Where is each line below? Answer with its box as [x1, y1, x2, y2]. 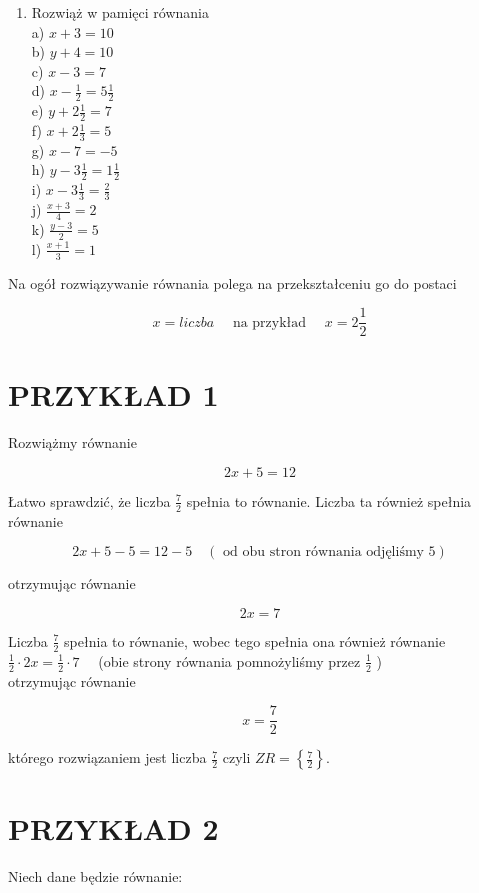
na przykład [232, 315, 307, 330]
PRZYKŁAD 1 [8, 374, 219, 415]
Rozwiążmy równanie [8, 432, 137, 453]
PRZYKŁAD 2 [8, 808, 219, 849]
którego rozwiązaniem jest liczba [8, 747, 207, 768]
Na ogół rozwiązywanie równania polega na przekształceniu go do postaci [8, 272, 457, 293]
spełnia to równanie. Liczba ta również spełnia [186, 490, 472, 511]
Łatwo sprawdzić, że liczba [8, 490, 171, 511]
